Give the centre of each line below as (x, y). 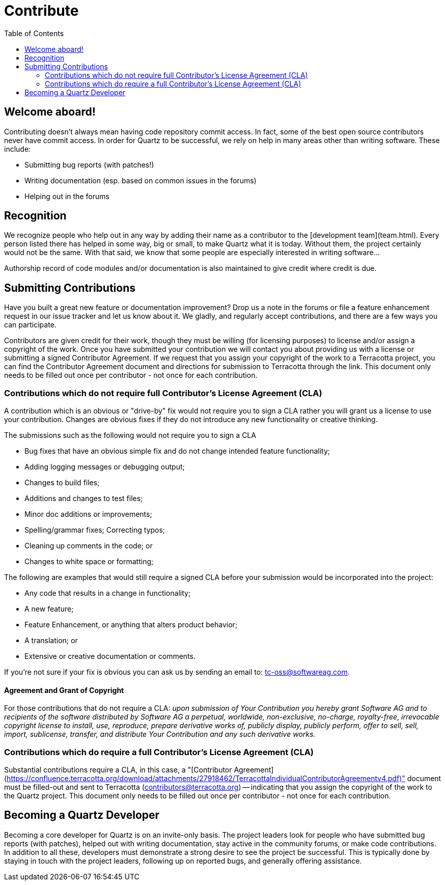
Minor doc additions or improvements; (88, 514)
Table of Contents (34, 33)
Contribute (41, 11)
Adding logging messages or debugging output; (105, 467)
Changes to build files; (62, 483)
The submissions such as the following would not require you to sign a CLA (130, 435)
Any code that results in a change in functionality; (108, 593)
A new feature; (49, 609)
